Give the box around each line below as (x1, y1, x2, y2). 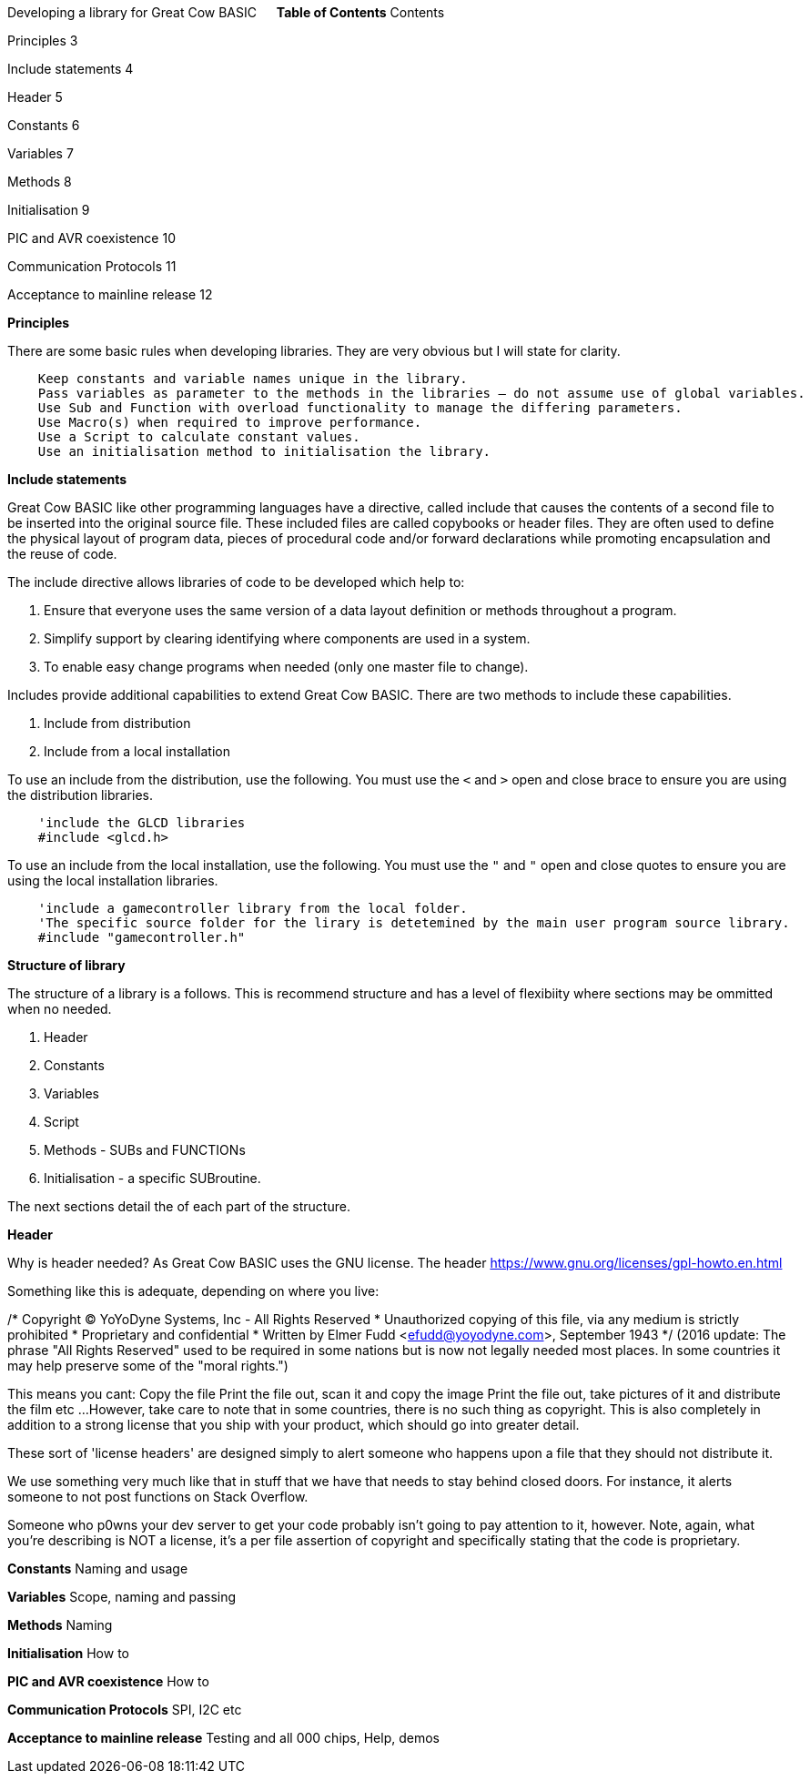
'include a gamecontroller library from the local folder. (37, 901, 468, 916)
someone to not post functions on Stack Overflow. (7, 1489, 309, 1504)
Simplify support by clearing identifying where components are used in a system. (44, 631, 531, 646)
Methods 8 (7, 174, 72, 189)
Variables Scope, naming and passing (7, 1589, 237, 1604)
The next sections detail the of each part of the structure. (7, 1199, 350, 1214)
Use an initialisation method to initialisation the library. (37, 444, 491, 459)
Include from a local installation (44, 744, 230, 759)
